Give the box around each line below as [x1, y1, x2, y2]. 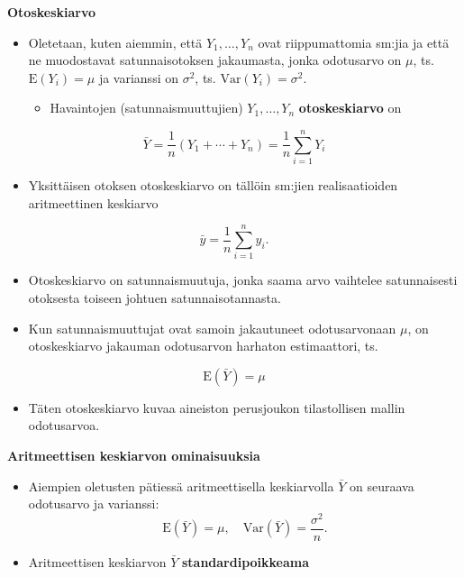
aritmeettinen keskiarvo [28, 193, 159, 212]
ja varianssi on [98, 68, 178, 87]
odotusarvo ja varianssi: [28, 494, 159, 513]
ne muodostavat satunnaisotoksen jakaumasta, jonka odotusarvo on [28, 50, 402, 69]
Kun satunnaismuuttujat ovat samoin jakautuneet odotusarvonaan [28, 318, 396, 337]
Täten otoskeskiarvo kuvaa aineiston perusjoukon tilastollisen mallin [28, 398, 405, 417]
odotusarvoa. [28, 416, 100, 435]
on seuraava [350, 476, 414, 495]
